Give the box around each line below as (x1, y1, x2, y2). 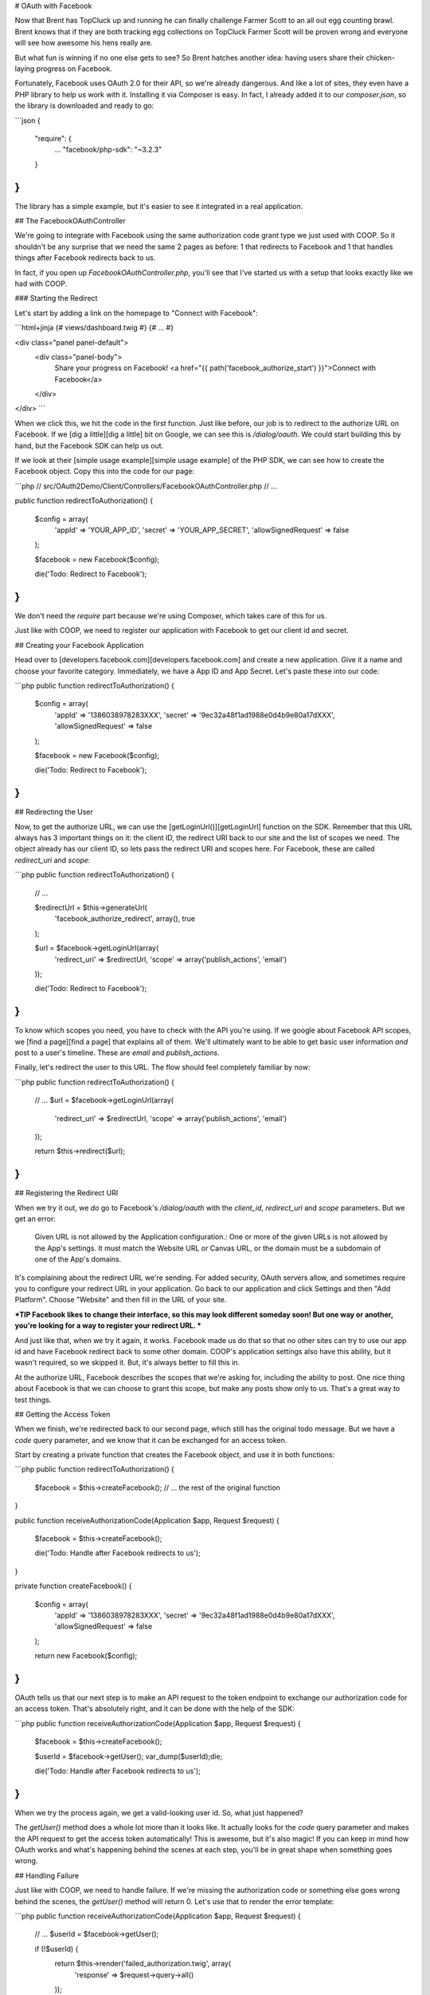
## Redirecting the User (14, 807, 93, 817)
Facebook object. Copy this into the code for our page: (14, 467, 195, 476)
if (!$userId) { (34, 1944, 79, 1954)
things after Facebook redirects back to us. (14, 253, 156, 263)
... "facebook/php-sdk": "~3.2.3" (54, 144, 162, 155)
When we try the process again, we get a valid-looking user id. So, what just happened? (14, 1807, 303, 1817)
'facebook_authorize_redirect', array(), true (54, 914, 195, 923)
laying (14, 64, 35, 73)
